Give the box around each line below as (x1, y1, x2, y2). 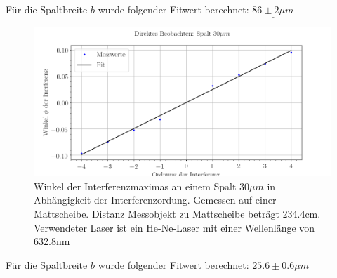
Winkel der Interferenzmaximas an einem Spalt (34, 178, 237, 193)
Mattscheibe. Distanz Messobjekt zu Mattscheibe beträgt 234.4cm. (34, 206, 321, 220)
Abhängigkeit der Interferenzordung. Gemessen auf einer (34, 192, 277, 207)
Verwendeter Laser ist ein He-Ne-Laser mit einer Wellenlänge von (34, 220, 315, 234)
